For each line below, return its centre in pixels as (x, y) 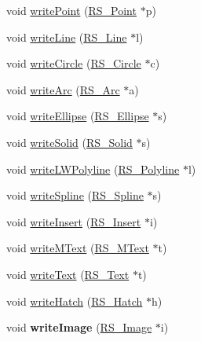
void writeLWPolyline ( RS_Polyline (93, 169)
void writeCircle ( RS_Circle (74, 63)
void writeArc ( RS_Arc (63, 89)
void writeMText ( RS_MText (78, 248)
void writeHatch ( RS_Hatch (75, 301)
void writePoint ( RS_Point (71, 10)
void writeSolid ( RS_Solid (69, 142)
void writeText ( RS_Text (68, 274)
